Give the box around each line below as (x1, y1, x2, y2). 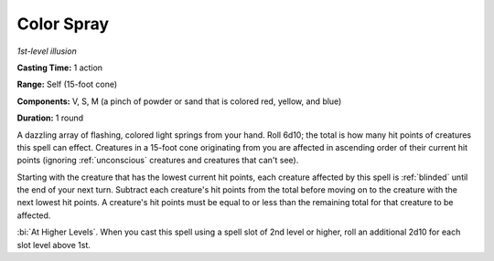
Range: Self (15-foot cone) (16, 78, 118, 90)
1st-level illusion (16, 46, 77, 57)
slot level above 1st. (16, 239, 91, 250)
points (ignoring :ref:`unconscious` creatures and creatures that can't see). (16, 155, 299, 166)
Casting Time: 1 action (16, 62, 103, 73)
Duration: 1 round (16, 112, 84, 123)
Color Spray (16, 14, 110, 34)
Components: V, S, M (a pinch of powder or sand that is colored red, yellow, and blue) (16, 96, 342, 107)
